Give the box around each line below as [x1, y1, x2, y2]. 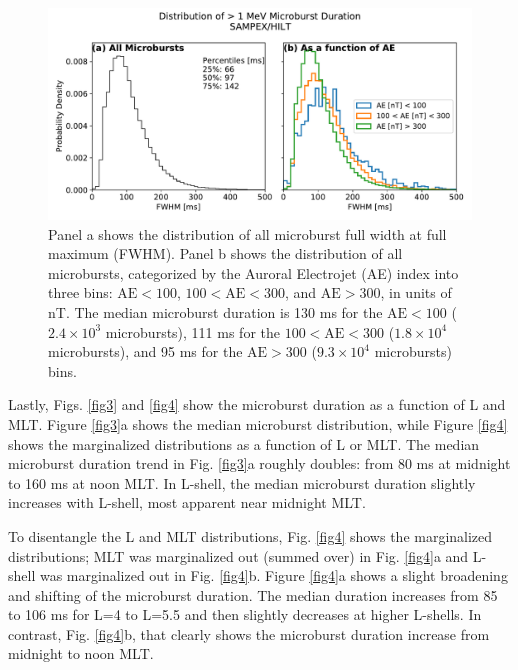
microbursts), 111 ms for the [105, 321, 280, 342]
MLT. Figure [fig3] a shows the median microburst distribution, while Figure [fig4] [8, 413, 508, 434]
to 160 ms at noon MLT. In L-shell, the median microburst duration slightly [8, 472, 476, 493]
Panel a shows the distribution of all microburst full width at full [48, 223, 447, 244]
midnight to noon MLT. [8, 643, 154, 664]
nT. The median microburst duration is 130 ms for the [48, 301, 383, 322]
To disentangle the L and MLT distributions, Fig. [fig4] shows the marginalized [8, 525, 493, 546]
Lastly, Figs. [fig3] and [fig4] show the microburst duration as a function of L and [8, 394, 506, 415]
